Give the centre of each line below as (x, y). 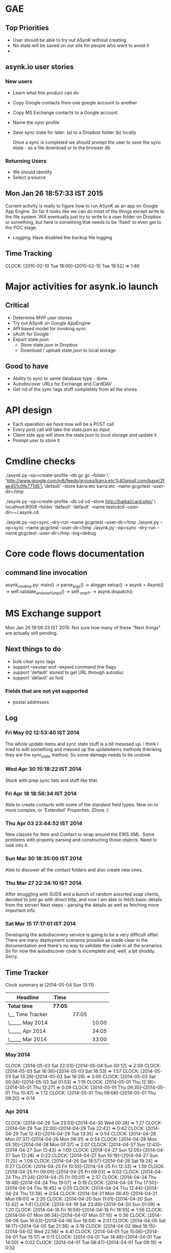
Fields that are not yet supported (47, 691)
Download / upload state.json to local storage (68, 350)
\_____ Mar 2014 (27, 1039)
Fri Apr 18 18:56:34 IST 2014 (41, 793)
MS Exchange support (53, 613)
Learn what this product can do (46, 93)
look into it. (17, 845)
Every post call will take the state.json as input (61, 429)
